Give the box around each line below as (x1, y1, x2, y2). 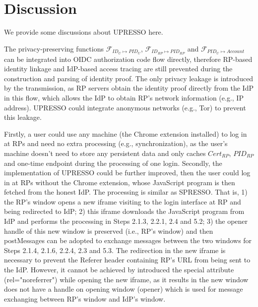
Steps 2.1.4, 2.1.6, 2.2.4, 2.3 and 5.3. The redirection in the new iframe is (4, 245, 226, 255)
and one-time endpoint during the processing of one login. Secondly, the (4, 157, 222, 168)
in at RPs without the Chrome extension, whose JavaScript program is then (4, 177, 235, 187)
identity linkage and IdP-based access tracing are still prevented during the (4, 63, 233, 74)
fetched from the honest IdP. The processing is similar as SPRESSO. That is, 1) (4, 187, 248, 197)
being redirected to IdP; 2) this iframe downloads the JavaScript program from (4, 206, 245, 216)
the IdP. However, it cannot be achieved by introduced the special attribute (4, 264, 234, 275)
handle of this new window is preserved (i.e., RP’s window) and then (4, 225, 213, 236)
